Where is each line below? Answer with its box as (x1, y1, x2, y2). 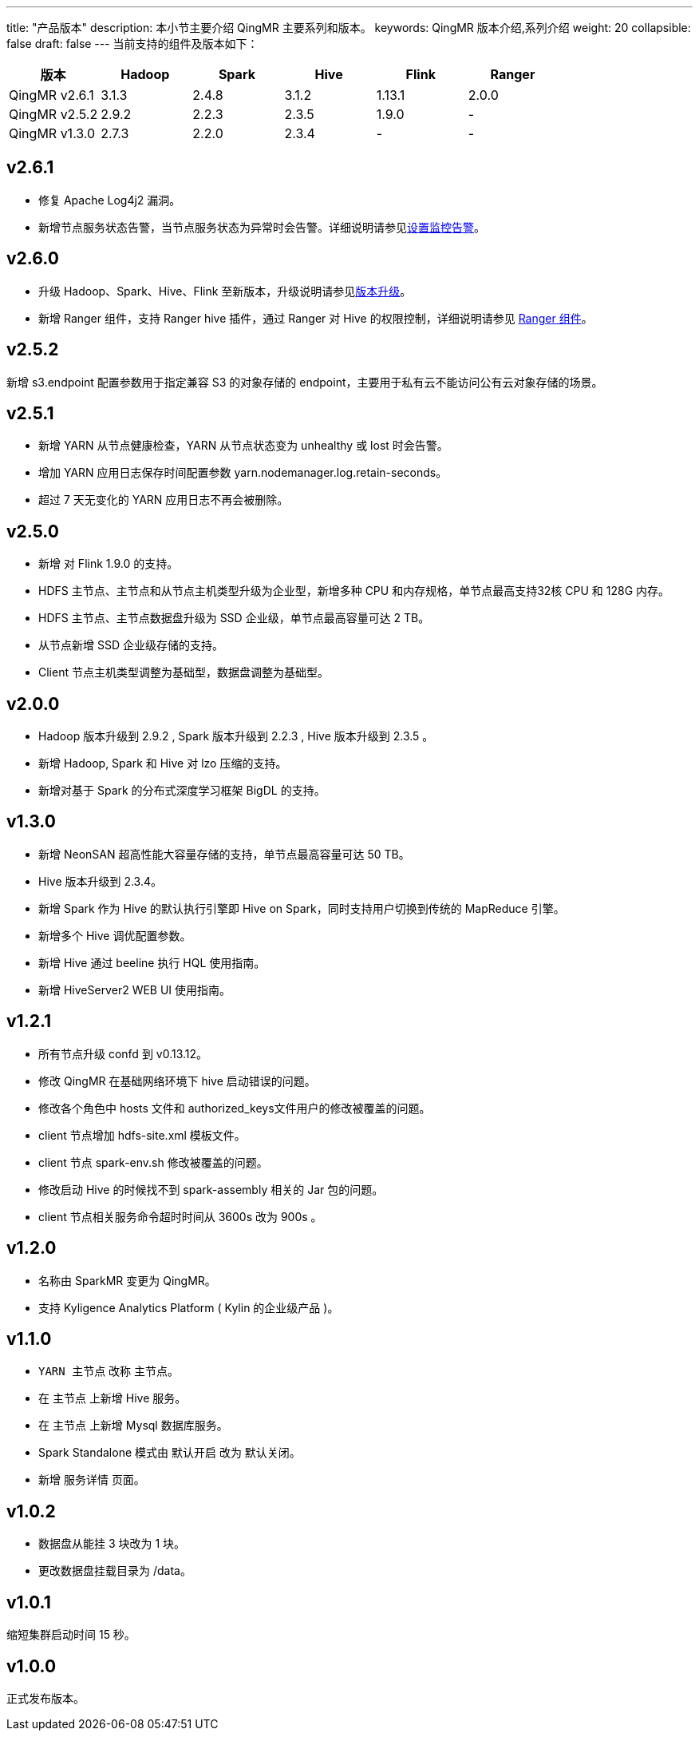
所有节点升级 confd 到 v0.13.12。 (38, 1046, 208, 1061)
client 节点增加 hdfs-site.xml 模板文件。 (38, 1128, 246, 1142)
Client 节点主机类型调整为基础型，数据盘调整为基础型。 (38, 665, 329, 680)
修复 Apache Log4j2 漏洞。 (38, 192, 181, 207)
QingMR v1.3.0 (9, 125, 96, 141)
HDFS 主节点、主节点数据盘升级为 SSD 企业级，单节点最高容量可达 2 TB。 (38, 611, 430, 625)
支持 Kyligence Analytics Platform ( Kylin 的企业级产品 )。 (38, 1300, 339, 1315)
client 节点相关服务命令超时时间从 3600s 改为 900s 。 (38, 1209, 322, 1223)
